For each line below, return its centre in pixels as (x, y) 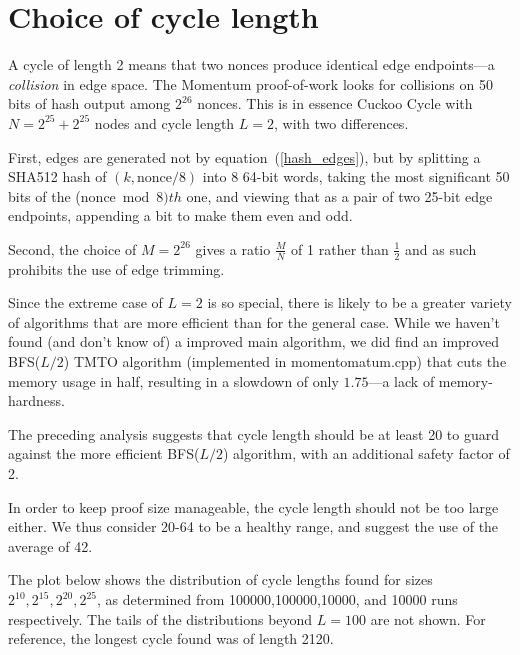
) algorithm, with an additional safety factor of (366, 453)
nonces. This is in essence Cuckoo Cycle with (335, 103)
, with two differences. (341, 122)
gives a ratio (233, 248)
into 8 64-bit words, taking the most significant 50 (356, 176)
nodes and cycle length (164, 122)
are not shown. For (428, 618)
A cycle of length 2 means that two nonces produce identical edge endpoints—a (251, 64)
